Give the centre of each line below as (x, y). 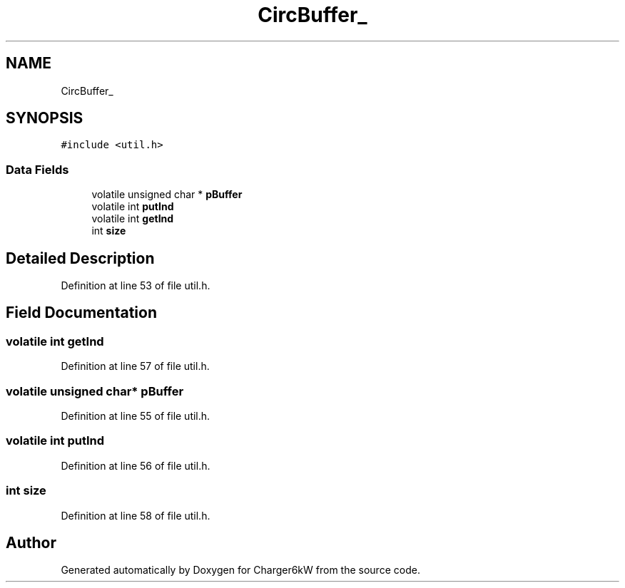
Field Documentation (81, 313)
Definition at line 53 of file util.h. (136, 286)
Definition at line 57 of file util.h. (135, 366)
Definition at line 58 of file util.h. (136, 515)
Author (31, 542)
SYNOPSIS (45, 118)
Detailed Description (80, 258)
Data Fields (37, 169)
